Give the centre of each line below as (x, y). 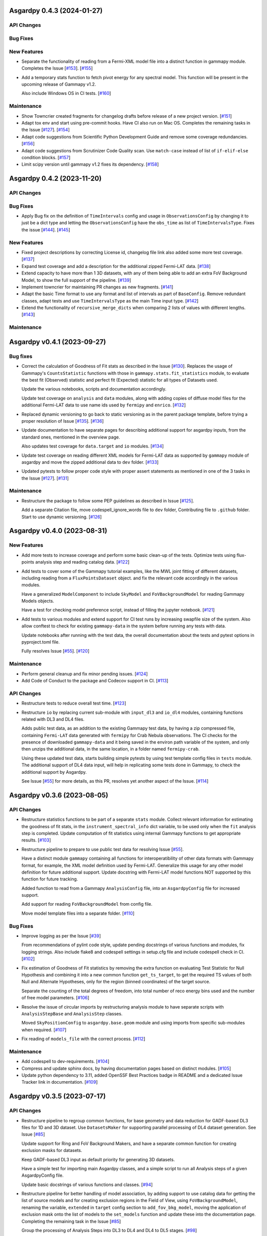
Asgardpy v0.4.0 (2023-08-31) (58, 531)
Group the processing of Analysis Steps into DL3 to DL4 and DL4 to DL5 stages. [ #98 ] (109, 1231)
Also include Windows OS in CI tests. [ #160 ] (66, 93)
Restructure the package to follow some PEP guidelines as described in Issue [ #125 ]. (108, 501)
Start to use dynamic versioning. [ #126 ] (62, 517)
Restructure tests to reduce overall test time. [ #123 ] (74, 703)
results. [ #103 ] (36, 840)
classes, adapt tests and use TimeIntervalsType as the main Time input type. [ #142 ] (110, 301)
